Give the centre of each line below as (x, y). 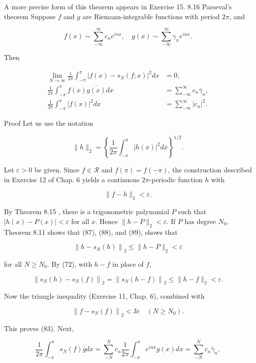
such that (192, 211)
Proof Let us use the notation (49, 123)
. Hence (107, 221)
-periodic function (176, 179)
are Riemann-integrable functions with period (151, 16)
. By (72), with (69, 264)
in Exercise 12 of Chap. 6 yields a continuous (72, 179)
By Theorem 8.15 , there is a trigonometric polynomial (87, 211)
